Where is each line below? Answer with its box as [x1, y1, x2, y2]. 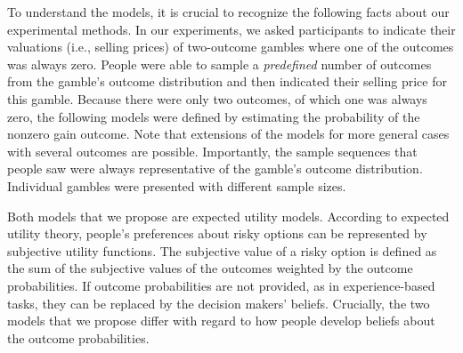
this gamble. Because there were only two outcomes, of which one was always [7, 89, 427, 108]
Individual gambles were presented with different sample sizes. [7, 176, 346, 195]
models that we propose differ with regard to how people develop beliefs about [7, 311, 435, 330]
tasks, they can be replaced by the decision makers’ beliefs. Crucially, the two [7, 293, 430, 312]
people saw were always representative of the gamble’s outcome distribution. [7, 159, 423, 178]
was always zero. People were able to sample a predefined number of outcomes [7, 54, 432, 73]
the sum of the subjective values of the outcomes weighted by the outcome [7, 259, 413, 277]
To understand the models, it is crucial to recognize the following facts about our [7, 3, 450, 20]
